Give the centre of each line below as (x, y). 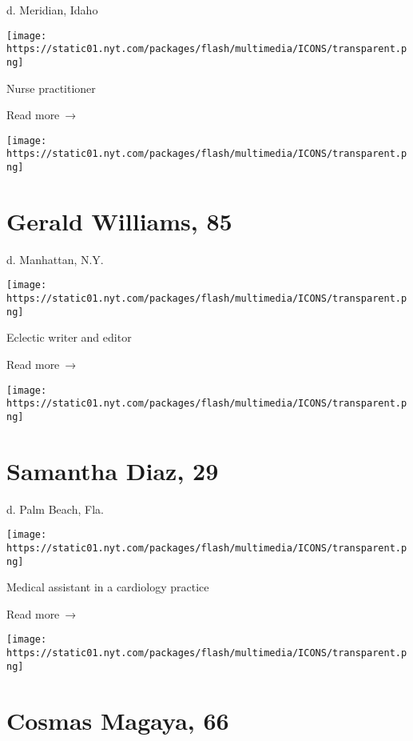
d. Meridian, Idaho (52, 10)
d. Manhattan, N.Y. (55, 259)
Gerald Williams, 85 (119, 220)
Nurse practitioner (51, 88)
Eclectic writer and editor (69, 337)
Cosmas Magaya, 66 (118, 720)
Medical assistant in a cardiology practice (108, 587)
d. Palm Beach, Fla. (55, 509)
